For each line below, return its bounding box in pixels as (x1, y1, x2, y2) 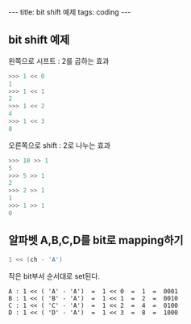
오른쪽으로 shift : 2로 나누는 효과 (8, 140, 111, 150)
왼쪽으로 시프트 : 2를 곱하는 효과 (8, 56, 110, 65)
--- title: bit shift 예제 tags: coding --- (8, 7, 131, 17)
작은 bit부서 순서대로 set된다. (8, 271, 101, 280)
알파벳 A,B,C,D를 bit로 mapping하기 (8, 234, 184, 247)
